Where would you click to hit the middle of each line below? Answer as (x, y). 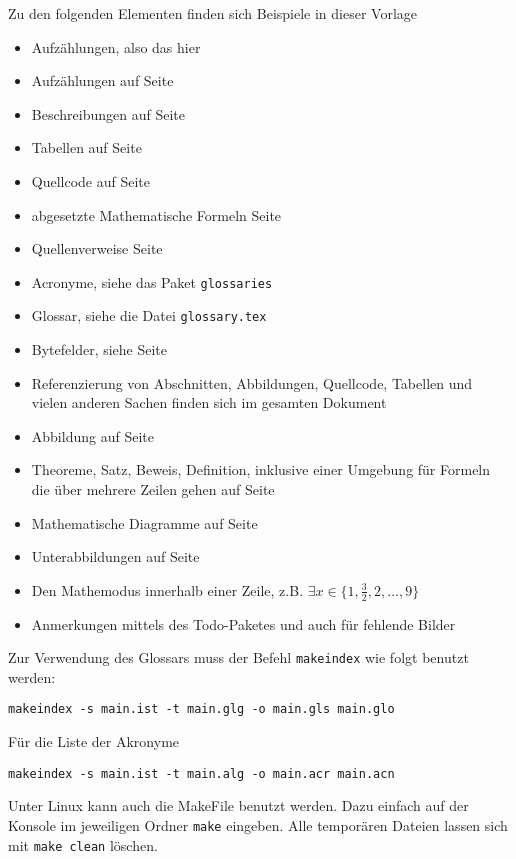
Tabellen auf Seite (86, 147)
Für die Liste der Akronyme (94, 741)
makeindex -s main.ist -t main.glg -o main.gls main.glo (201, 709)
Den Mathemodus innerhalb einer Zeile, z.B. (167, 589)
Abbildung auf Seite (92, 435)
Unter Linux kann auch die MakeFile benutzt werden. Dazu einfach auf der (238, 805)
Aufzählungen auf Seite (102, 80)
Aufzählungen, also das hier (116, 46)
